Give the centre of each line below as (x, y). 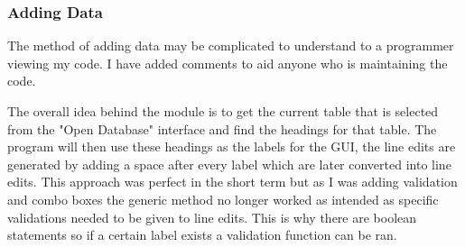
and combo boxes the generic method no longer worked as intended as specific (223, 199)
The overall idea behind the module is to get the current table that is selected (223, 111)
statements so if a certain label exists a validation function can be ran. (202, 235)
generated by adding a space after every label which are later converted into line (229, 164)
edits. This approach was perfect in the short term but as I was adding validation (232, 182)
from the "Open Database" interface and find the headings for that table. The (222, 128)
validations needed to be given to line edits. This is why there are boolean (212, 217)
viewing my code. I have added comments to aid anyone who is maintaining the (228, 63)
